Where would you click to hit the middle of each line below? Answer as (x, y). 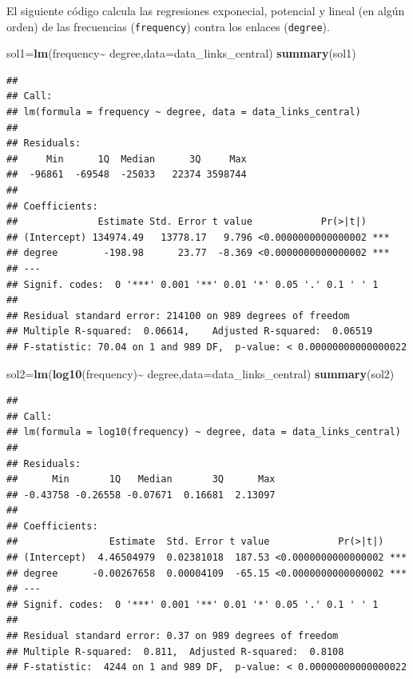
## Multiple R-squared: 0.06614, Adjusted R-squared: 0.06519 (190, 332)
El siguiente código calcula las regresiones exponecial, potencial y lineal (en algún (206, 10)
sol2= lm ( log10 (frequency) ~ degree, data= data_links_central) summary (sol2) (201, 373)
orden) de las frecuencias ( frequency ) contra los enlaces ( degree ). (168, 26)
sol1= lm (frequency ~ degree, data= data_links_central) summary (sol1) (181, 53)
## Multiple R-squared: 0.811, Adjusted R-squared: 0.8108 (175, 651)
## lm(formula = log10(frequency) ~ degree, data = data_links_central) (204, 432)
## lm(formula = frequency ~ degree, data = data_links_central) (184, 112)
